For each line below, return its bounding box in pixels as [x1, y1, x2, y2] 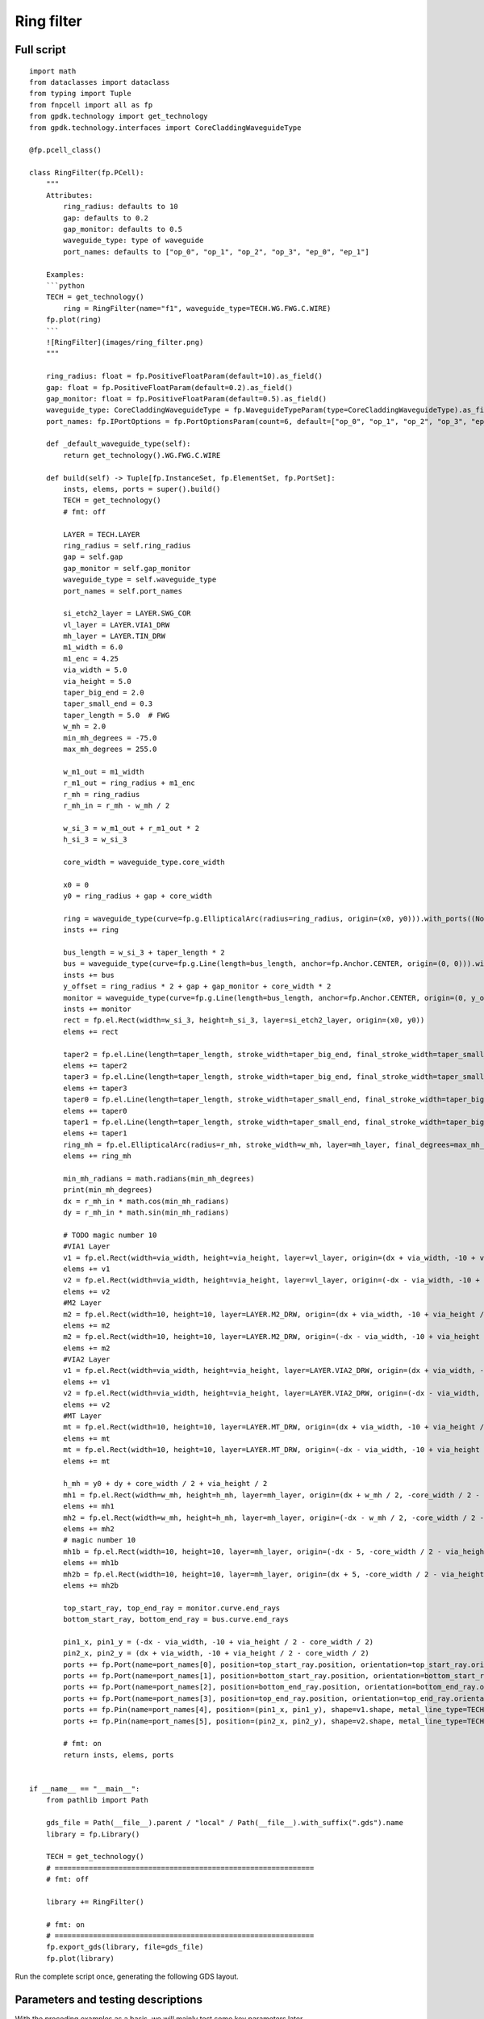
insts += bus [63, 970, 115, 980]
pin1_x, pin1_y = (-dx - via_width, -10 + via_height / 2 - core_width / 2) [63, 1637, 374, 1647]
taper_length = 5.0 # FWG [63, 711, 170, 720]
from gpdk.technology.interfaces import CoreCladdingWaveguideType [29, 123, 302, 132]
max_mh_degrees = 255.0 [63, 745, 157, 753]
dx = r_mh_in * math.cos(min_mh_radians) [63, 1196, 230, 1206]
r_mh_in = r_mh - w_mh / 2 [63, 800, 170, 810]
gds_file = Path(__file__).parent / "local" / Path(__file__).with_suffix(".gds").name [45, 1818, 403, 1828]
